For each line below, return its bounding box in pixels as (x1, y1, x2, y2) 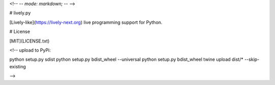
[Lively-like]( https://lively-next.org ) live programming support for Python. (9, 19, 162, 25)
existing (9, 63, 26, 69)
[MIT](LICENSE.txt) (9, 38, 50, 44)
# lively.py (9, 10, 31, 16)
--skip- (244, 56, 260, 63)
